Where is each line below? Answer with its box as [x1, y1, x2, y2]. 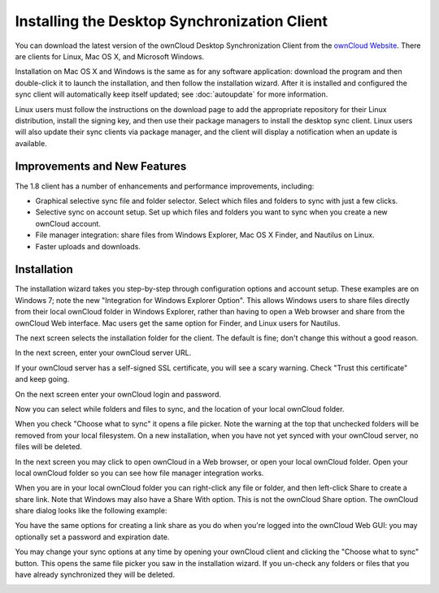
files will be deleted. [15, 442, 83, 452]
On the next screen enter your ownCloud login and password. [15, 389, 221, 399]
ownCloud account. [35, 219, 102, 228]
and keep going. [15, 374, 70, 384]
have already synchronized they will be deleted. [15, 569, 175, 580]
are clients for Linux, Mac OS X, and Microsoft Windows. [15, 51, 205, 61]
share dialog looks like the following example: [15, 506, 167, 516]
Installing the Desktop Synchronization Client [15, 12, 328, 30]
